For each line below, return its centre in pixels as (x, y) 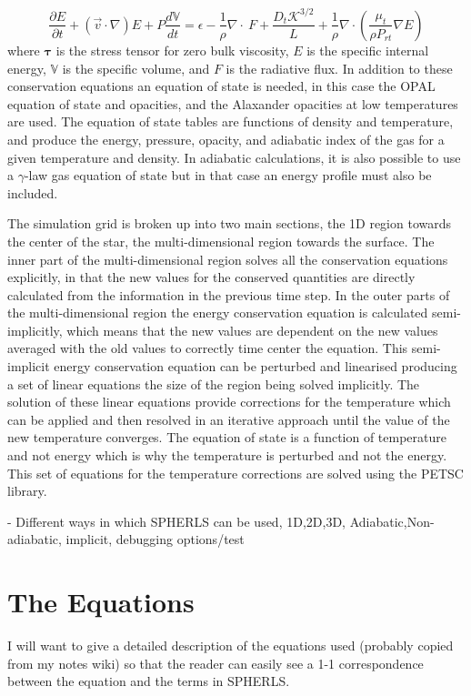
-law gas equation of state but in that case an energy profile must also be (228, 175)
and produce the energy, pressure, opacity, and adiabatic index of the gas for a (226, 139)
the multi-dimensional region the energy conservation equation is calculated (218, 313)
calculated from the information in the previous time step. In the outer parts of (229, 294)
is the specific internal (368, 50)
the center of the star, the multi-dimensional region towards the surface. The (221, 241)
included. (33, 192)
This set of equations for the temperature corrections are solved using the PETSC (235, 473)
